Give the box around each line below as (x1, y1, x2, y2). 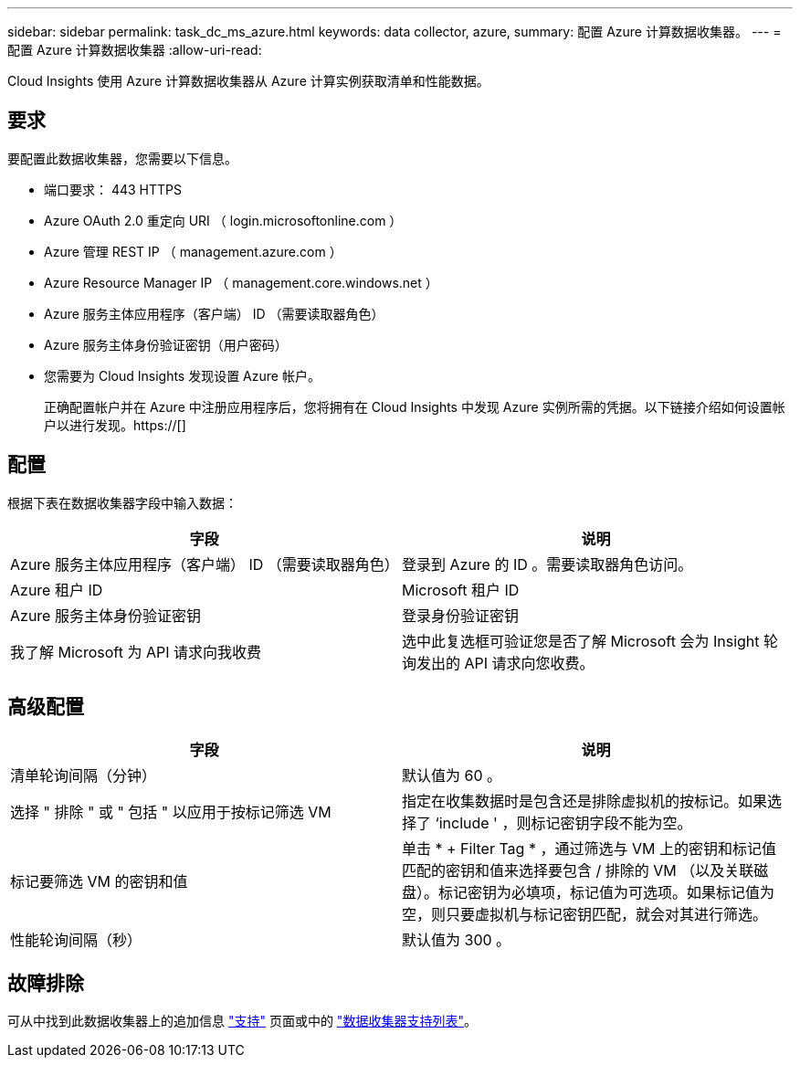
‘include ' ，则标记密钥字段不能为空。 (435, 813, 692, 832)
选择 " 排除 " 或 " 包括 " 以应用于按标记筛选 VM (10, 802, 332, 821)
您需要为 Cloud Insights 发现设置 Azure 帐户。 (44, 367, 321, 384)
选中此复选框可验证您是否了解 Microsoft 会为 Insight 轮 (402, 631, 779, 650)
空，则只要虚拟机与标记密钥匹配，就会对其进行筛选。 (402, 904, 768, 923)
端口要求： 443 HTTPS (44, 181, 183, 197)
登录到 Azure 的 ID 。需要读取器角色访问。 (402, 554, 693, 574)
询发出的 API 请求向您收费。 (402, 653, 595, 672)
